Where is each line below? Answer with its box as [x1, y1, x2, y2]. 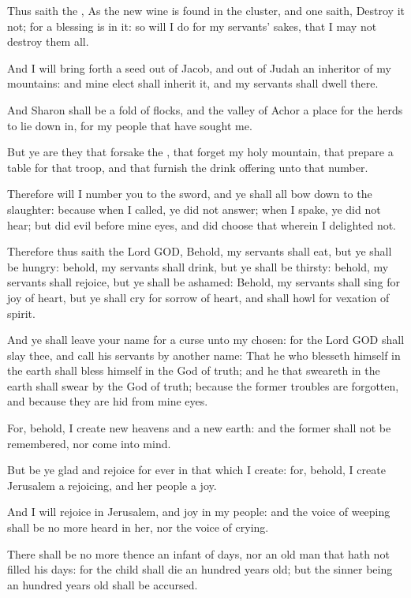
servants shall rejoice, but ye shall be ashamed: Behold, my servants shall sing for [7, 274, 401, 290]
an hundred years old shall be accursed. [7, 576, 198, 592]
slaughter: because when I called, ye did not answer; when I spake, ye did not [7, 200, 381, 217]
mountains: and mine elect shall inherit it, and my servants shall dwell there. [7, 75, 379, 92]
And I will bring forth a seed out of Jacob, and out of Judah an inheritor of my [7, 59, 391, 76]
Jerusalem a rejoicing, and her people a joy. [7, 477, 217, 493]
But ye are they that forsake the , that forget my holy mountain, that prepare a [7, 144, 394, 160]
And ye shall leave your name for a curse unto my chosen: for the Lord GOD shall [7, 331, 405, 348]
